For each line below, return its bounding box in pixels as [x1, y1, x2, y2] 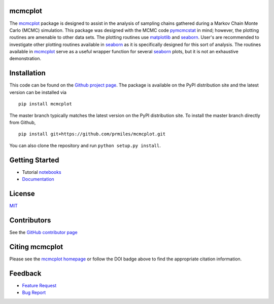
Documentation [22, 176, 54, 182]
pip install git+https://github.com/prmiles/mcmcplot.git [18, 131, 166, 137]
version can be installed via [9, 89, 67, 95]
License [9, 189, 35, 198]
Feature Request [22, 282, 57, 288]
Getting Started [9, 156, 59, 164]
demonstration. [9, 56, 42, 62]
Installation [9, 69, 46, 78]
